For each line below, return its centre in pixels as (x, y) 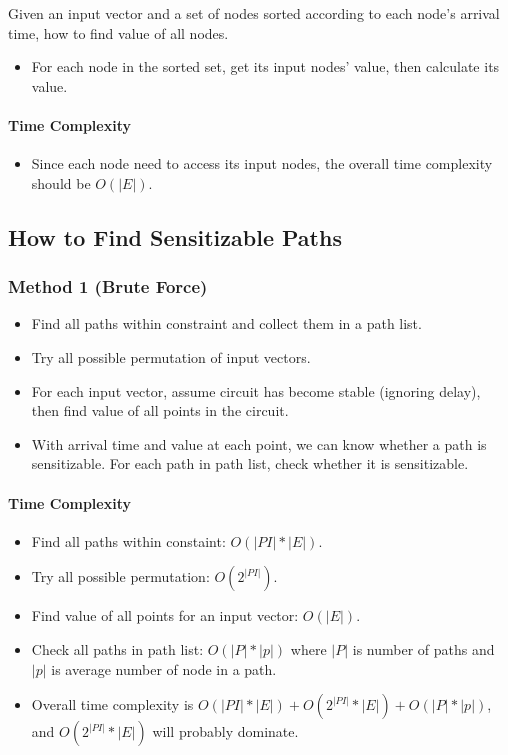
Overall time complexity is (112, 704)
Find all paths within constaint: (128, 540)
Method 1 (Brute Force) (108, 286)
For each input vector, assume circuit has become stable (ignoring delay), (256, 390)
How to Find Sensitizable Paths (175, 236)
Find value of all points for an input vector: (165, 615)
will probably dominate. (225, 731)
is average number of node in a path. (164, 668)
